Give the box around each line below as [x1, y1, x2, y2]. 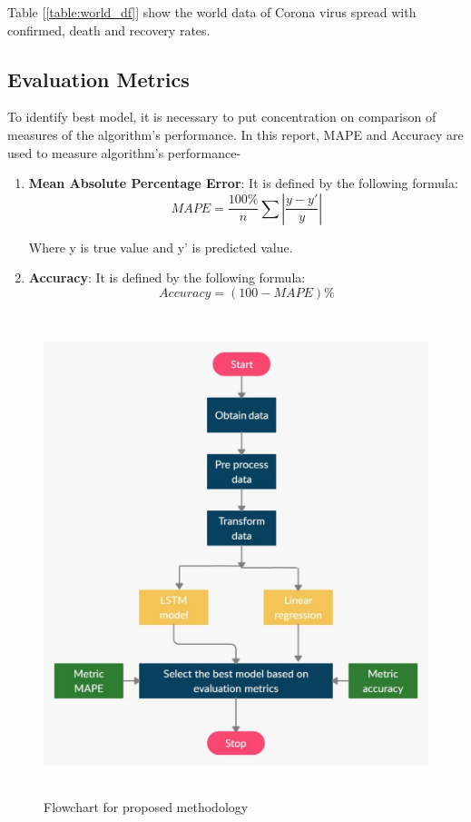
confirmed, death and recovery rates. [7, 20, 211, 39]
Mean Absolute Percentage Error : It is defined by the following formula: [28, 173, 458, 193]
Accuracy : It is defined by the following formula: [28, 268, 306, 287]
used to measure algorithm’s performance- [7, 143, 241, 162]
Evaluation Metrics [7, 64, 190, 93]
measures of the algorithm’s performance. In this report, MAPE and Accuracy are [7, 124, 464, 144]
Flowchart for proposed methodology [44, 797, 249, 816]
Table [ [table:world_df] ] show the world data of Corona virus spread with [7, 3, 417, 21]
